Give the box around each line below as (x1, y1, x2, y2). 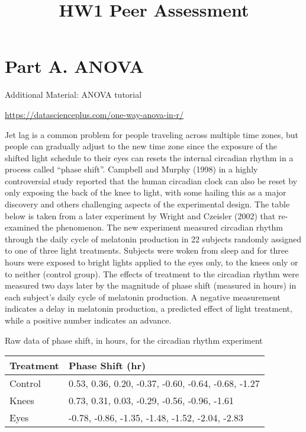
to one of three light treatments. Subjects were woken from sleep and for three (5, 244, 289, 257)
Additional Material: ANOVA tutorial (5, 88, 142, 101)
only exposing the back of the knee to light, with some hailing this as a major (5, 186, 286, 199)
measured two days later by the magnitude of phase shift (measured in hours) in (5, 279, 297, 292)
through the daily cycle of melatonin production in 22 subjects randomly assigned (5, 232, 301, 245)
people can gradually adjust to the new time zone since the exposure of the (5, 140, 277, 152)
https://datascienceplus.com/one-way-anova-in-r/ (5, 108, 184, 120)
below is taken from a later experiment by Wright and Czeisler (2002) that (5, 209, 276, 222)
